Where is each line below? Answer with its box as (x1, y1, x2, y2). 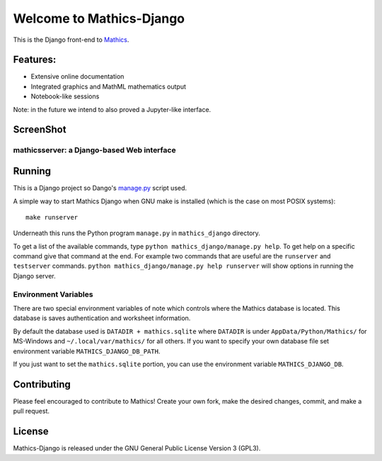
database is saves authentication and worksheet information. (13, 314, 191, 322)
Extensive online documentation (30, 72, 125, 81)
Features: (13, 54, 57, 66)
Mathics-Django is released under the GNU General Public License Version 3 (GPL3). (13, 444, 261, 453)
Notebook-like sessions (30, 92, 100, 101)
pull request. (13, 407, 50, 416)
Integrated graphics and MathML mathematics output (30, 82, 187, 91)
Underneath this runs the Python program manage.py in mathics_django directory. (13, 229, 261, 237)
